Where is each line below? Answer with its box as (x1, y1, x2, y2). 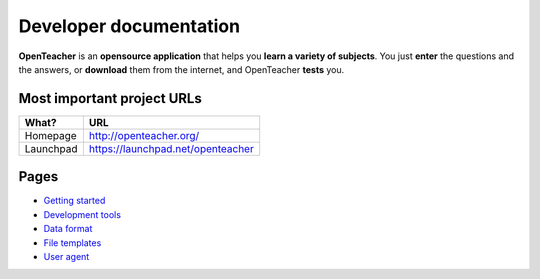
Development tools (43, 208, 122, 220)
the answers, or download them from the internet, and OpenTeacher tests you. (18, 63, 345, 75)
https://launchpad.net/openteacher (88, 141, 254, 155)
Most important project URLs (18, 90, 202, 107)
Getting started (43, 195, 106, 207)
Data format (43, 223, 93, 235)
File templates (43, 236, 102, 249)
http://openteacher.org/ (88, 128, 200, 142)
